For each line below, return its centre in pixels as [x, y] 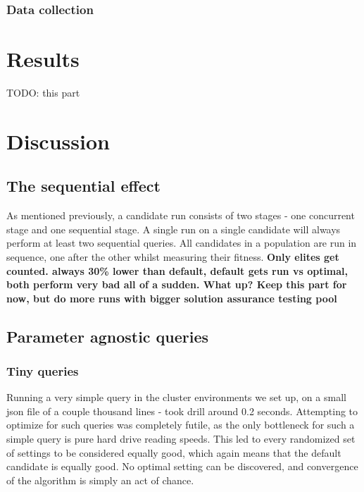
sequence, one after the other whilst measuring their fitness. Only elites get [173, 256]
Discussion [58, 141]
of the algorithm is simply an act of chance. [100, 480]
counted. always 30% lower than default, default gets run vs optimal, [177, 270]
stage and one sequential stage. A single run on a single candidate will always [174, 229]
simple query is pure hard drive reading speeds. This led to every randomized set [181, 439]
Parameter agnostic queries [108, 336]
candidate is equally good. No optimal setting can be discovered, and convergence [182, 466]
